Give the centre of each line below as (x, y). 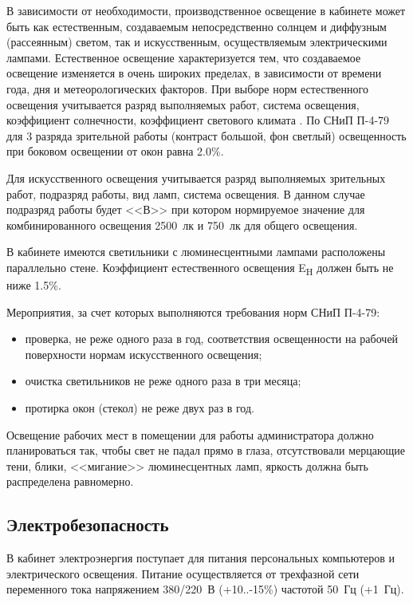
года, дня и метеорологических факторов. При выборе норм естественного (187, 88)
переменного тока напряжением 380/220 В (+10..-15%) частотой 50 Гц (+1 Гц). (205, 589)
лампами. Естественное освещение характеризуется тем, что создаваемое (184, 57)
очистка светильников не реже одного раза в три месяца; (163, 381)
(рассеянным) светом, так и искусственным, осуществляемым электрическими (197, 42)
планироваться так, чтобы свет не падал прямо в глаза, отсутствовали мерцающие (206, 450)
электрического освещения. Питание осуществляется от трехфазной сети (183, 573)
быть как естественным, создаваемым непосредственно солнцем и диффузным (197, 26)
